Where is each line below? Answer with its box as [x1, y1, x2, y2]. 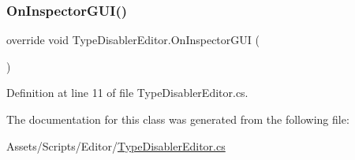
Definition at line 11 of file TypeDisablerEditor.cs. [6, 84, 248, 101]
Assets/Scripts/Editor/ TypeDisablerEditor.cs [6, 137, 226, 154]
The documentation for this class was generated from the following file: [6, 111, 349, 127]
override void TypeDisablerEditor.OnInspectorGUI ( [6, 32, 260, 48]
